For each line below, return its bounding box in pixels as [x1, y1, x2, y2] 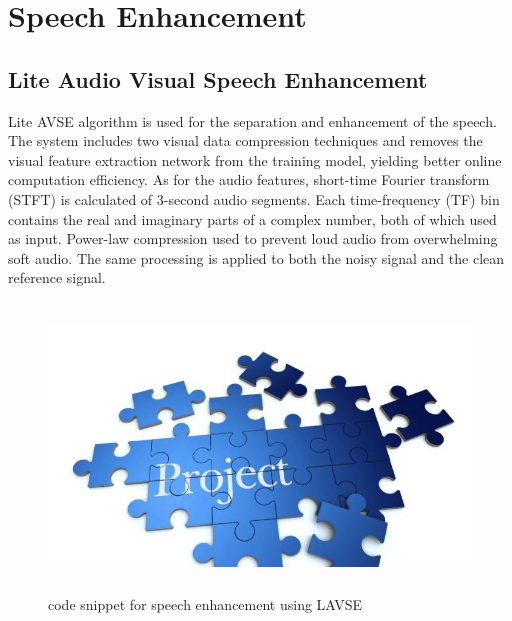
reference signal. [8, 267, 106, 288]
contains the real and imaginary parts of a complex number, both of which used [8, 208, 497, 229]
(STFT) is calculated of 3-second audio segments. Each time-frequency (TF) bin [8, 188, 500, 209]
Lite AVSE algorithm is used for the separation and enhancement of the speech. [8, 110, 497, 131]
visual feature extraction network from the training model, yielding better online [8, 149, 502, 170]
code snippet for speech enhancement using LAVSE [48, 593, 363, 614]
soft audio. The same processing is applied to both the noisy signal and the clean [8, 247, 505, 268]
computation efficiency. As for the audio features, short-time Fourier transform [8, 169, 490, 190]
